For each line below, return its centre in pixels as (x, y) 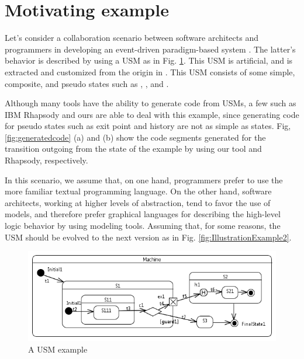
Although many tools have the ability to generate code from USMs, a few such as (151, 103)
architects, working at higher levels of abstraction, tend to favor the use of (138, 202)
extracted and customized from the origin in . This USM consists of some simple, (150, 72)
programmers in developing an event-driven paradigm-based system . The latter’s (150, 49)
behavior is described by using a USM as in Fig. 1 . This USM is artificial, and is (149, 60)
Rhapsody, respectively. (46, 160)
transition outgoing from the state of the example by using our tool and (133, 149)
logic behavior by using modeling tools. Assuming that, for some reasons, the (143, 226)
